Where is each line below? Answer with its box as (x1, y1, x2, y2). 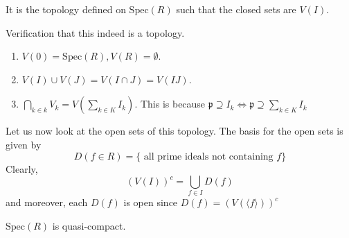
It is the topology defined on (6, 2, 126, 16)
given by (6, 137, 42, 151)
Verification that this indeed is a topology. (6, 25, 185, 40)
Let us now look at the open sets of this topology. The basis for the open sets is (6, 124, 343, 138)
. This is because (134, 96, 206, 111)
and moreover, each (6, 195, 88, 210)
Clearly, (6, 161, 38, 176)
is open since (123, 195, 178, 210)
